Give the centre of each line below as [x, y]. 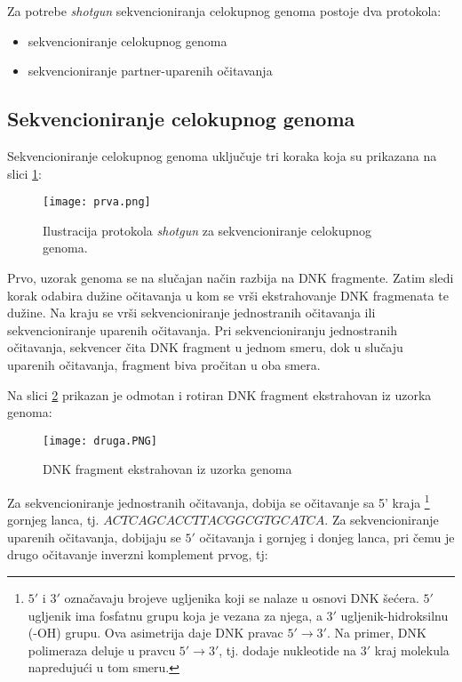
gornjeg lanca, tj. [53, 520]
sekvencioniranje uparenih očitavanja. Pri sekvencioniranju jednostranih [202, 329]
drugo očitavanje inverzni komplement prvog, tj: [138, 554]
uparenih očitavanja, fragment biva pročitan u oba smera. [164, 364]
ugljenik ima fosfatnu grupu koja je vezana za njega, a [175, 615]
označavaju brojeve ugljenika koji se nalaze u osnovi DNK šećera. [242, 598]
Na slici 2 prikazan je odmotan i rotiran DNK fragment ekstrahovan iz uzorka [219, 394]
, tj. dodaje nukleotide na [288, 650]
